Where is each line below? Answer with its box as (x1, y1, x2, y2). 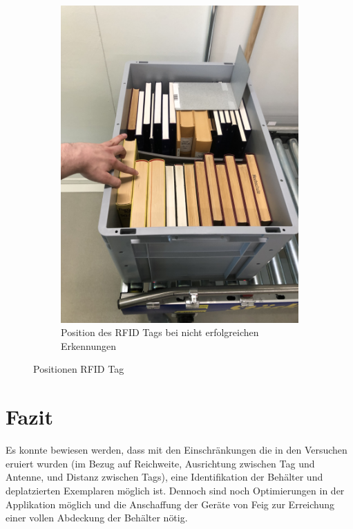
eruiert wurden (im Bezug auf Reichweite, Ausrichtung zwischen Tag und (6, 456, 315, 470)
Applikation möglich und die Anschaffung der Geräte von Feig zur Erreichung (6, 496, 335, 511)
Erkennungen (61, 338, 116, 353)
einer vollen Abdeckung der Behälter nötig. (6, 510, 188, 525)
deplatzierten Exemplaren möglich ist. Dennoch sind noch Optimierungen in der (6, 483, 345, 497)
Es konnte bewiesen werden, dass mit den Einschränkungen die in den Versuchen (6, 443, 347, 457)
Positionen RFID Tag (33, 362, 124, 376)
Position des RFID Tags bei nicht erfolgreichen (61, 325, 259, 340)
